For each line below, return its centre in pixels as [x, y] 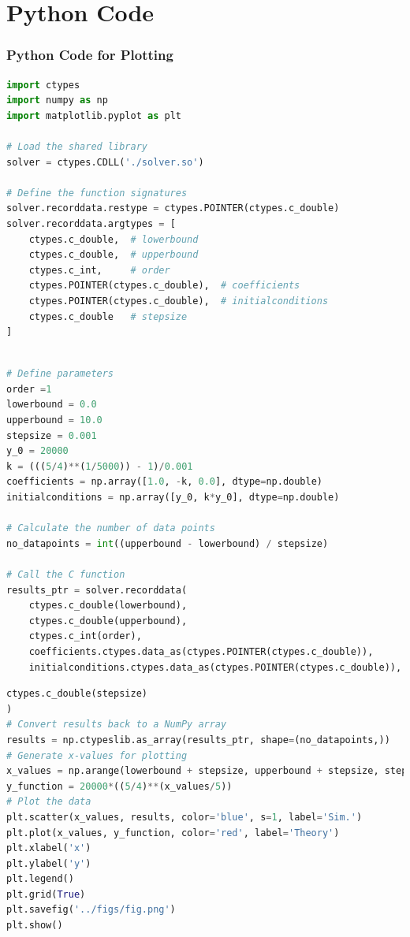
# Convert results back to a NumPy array [117, 725]
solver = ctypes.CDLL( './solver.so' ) [105, 162]
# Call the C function [66, 574]
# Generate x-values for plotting [97, 755]
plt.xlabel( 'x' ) [49, 848]
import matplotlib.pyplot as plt [94, 115]
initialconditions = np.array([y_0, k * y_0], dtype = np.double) [173, 498]
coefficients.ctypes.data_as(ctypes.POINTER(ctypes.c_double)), [201, 651]
